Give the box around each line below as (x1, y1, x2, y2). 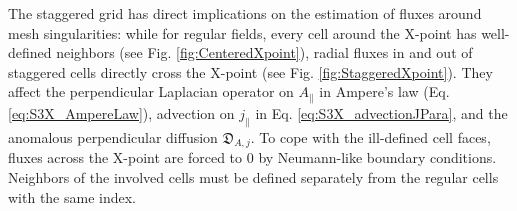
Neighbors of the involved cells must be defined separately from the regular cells (8, 167, 499, 188)
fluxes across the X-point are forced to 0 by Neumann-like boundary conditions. (8, 147, 497, 168)
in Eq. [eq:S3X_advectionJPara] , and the (255, 102, 508, 123)
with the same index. (8, 186, 137, 207)
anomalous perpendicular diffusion (8, 126, 218, 147)
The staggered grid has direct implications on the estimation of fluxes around (8, 3, 482, 23)
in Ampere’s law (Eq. (319, 81, 450, 102)
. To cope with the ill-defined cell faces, (250, 126, 491, 147)
